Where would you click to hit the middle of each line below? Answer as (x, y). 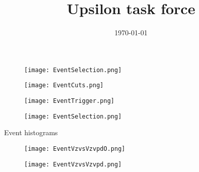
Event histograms (31, 132)
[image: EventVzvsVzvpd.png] (73, 164)
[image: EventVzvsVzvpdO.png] (75, 149)
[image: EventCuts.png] (64, 85)
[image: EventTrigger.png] (69, 101)
